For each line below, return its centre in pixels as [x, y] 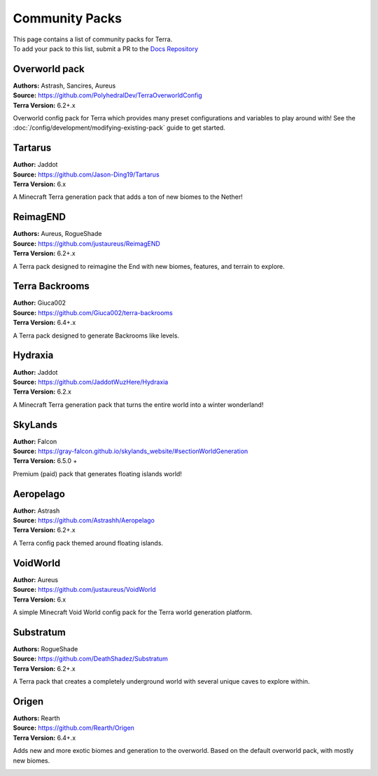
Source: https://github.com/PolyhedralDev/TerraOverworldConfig [107, 95]
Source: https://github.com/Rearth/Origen [73, 728]
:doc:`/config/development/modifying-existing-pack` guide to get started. [119, 128]
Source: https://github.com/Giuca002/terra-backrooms [93, 312]
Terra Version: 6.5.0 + [45, 461]
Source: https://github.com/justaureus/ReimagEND [86, 243]
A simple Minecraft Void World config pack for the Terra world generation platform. [133, 612]
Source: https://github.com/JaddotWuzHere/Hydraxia [91, 382]
